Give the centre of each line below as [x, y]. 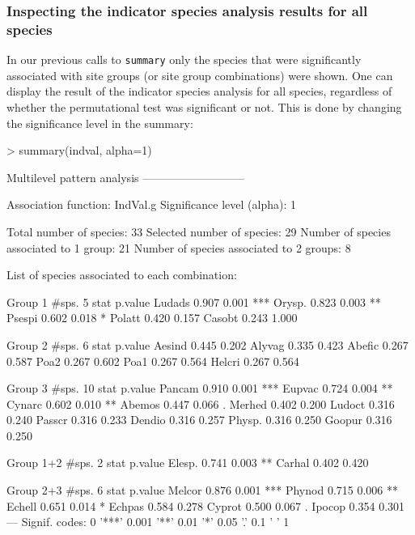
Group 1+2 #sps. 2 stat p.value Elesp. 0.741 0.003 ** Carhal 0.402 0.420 [188, 463]
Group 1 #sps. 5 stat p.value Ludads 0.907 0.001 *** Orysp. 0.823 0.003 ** [194, 301]
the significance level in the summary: [100, 123]
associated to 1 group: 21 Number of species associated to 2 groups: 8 [179, 247]
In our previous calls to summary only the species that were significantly [184, 59]
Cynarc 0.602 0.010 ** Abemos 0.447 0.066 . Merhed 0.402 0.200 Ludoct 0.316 [201, 403]
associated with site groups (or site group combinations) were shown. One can [200, 75]
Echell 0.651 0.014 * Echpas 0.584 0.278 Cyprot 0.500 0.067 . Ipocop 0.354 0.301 [206, 505]
